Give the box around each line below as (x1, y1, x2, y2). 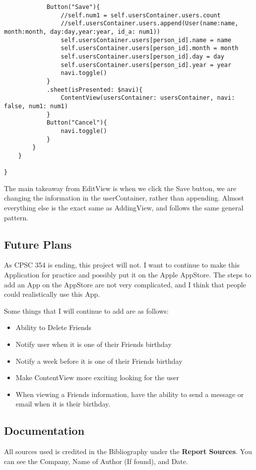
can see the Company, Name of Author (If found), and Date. (4, 456, 188, 466)
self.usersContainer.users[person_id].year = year (61, 61, 232, 68)
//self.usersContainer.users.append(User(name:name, (61, 20, 239, 27)
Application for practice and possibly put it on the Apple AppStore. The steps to (4, 269, 252, 279)
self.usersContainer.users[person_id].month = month (61, 45, 239, 52)
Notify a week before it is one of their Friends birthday (15, 355, 183, 366)
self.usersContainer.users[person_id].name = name (61, 36, 232, 44)
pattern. (4, 212, 29, 222)
